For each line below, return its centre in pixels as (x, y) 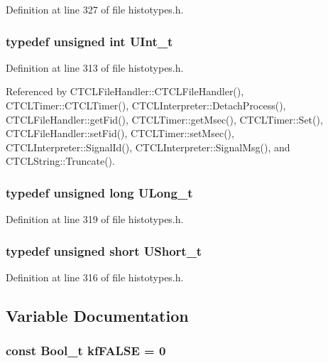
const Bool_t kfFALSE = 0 (86, 351)
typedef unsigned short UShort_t (104, 250)
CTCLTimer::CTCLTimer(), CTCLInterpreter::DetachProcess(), (146, 105)
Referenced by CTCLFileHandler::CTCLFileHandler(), (125, 91)
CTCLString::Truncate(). (60, 161)
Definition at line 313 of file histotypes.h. (95, 67)
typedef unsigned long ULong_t (99, 192)
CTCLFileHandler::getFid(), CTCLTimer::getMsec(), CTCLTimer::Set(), (164, 119)
